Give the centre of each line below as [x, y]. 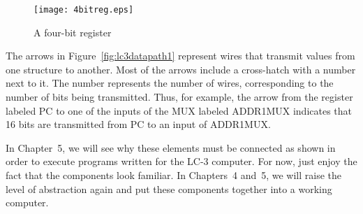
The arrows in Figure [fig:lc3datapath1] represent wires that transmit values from [180, 56]
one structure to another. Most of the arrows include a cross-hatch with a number [181, 69]
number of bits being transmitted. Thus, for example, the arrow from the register [179, 97]
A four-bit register [73, 32]
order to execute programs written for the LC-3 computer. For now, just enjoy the [181, 161]
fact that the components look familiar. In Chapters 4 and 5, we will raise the [174, 175]
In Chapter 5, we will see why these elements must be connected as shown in [171, 147]
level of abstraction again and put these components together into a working [169, 188]
